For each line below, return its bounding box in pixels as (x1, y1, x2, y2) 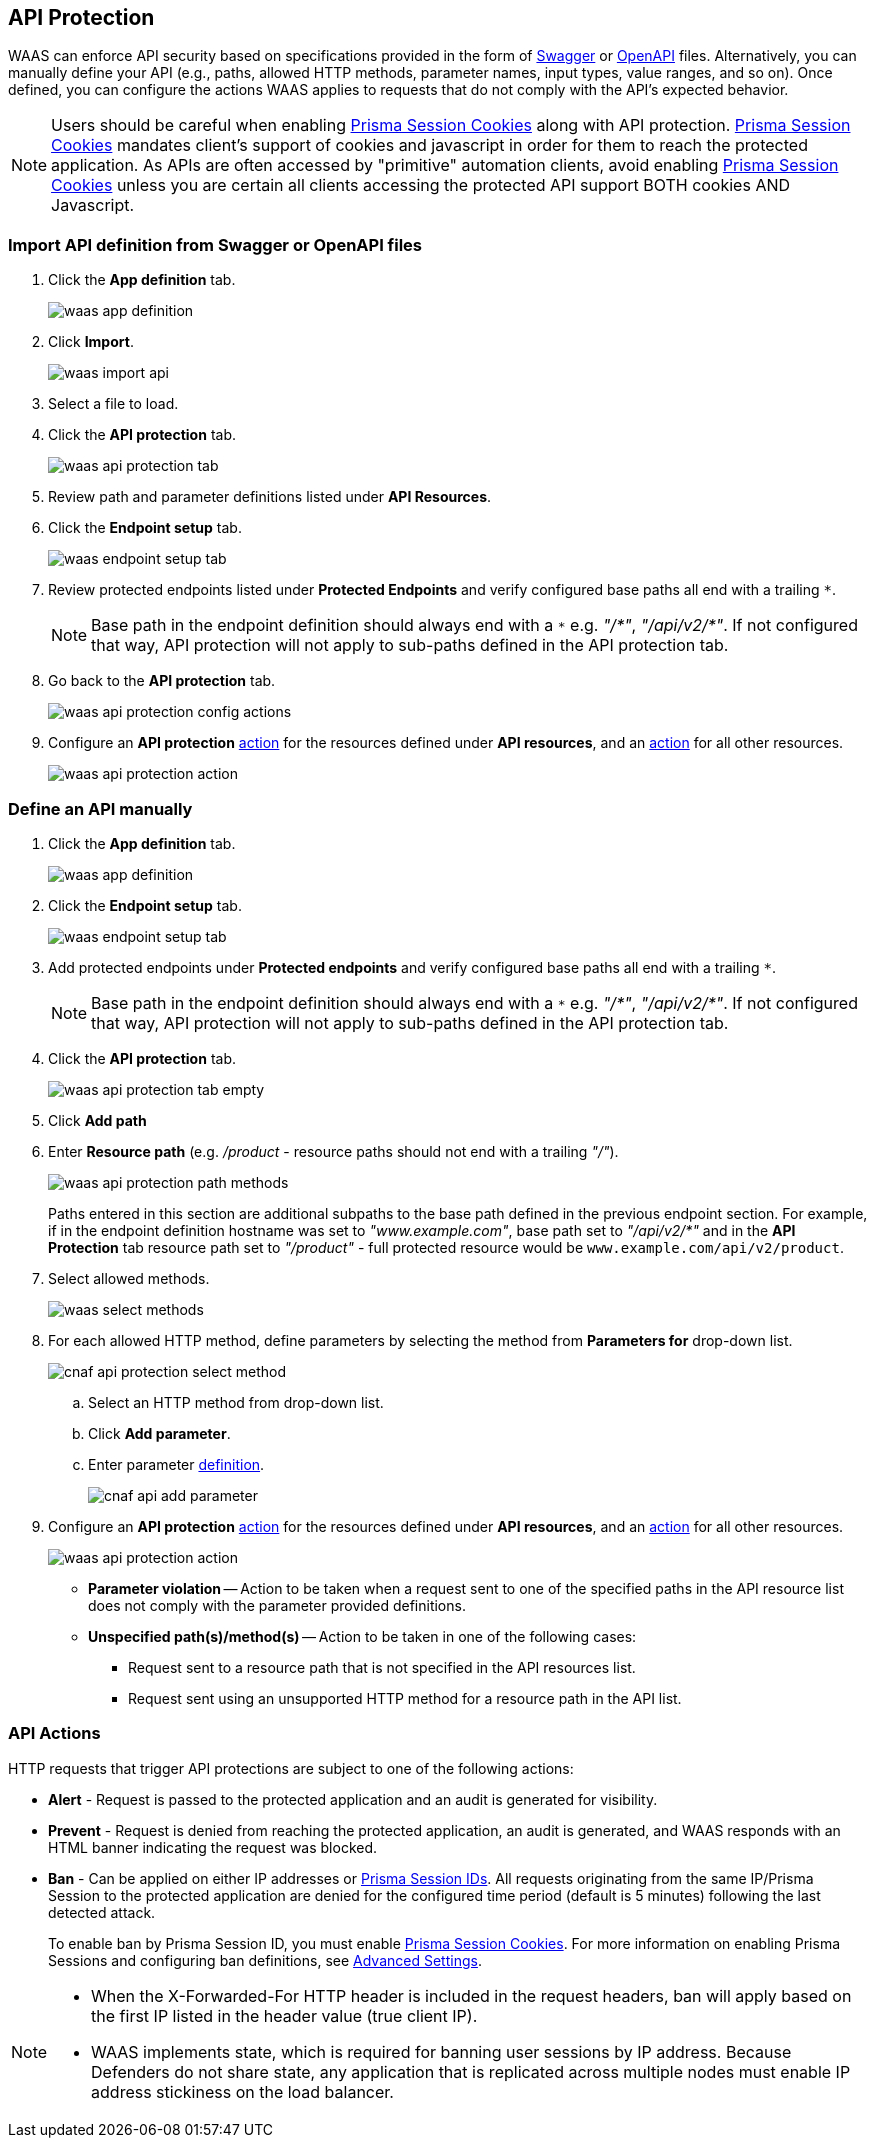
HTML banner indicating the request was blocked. (48, 1838, 378, 1856)
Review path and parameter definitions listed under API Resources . (48, 488, 492, 506)
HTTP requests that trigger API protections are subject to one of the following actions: (8, 1759, 574, 1777)
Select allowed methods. (48, 1269, 210, 1287)
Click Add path (48, 1111, 147, 1129)
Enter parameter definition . (88, 1455, 265, 1473)
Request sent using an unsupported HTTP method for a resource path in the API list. (128, 1689, 682, 1707)
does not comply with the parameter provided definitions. (88, 1596, 466, 1614)
